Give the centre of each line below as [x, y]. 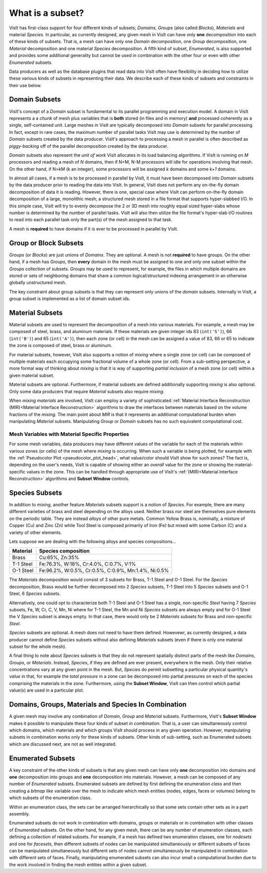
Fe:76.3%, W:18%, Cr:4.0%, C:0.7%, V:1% [87, 564]
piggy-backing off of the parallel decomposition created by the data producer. [89, 146]
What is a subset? [46, 13]
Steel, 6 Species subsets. [35, 594]
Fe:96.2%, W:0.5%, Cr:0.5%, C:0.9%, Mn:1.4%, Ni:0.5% [104, 571]
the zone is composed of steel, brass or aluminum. [61, 346]
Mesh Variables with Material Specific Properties [69, 434]
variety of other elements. [35, 532]
